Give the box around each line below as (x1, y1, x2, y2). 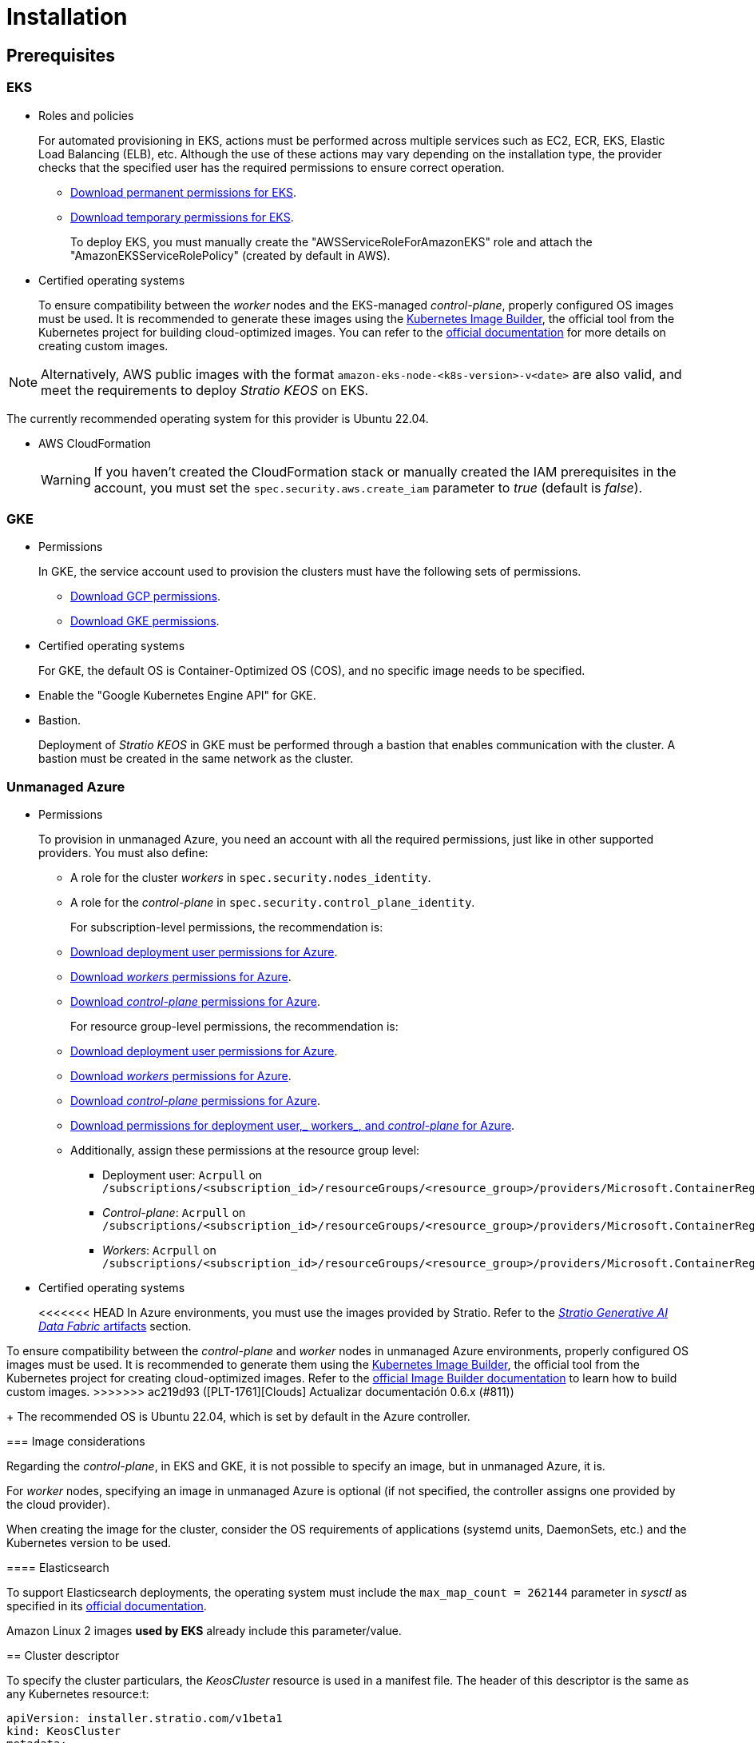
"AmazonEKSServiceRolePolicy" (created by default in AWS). (70, 248, 391, 262)
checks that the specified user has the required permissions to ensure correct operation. (38, 160, 505, 174)
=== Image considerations (6, 1434, 145, 1449)
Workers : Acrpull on (102, 1243, 216, 1258)
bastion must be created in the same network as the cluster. (38, 752, 354, 766)
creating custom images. (38, 338, 169, 353)
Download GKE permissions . (70, 614, 220, 628)
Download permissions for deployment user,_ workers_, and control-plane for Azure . (70, 1119, 515, 1133)
